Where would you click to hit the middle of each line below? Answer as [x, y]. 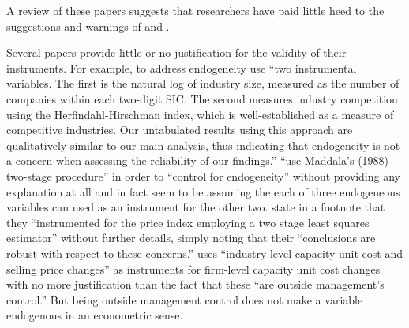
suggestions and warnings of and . [88, 26]
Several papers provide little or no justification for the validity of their [176, 52]
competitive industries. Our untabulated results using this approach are [180, 130]
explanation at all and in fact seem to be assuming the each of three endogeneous [203, 191]
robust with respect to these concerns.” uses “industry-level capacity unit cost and [205, 253]
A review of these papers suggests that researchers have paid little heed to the [195, 10]
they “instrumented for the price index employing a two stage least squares [188, 222]
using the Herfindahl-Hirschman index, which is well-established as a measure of [200, 114]
